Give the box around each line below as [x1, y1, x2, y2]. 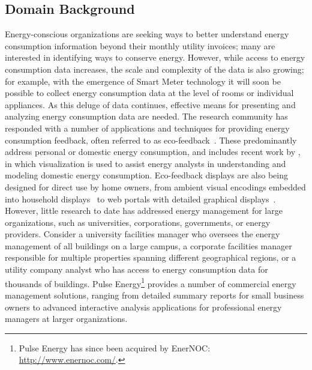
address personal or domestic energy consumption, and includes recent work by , [5, 145, 301, 158]
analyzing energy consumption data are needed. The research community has [5, 110, 288, 123]
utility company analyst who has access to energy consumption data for [5, 263, 268, 276]
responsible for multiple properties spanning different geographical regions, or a [5, 251, 296, 264]
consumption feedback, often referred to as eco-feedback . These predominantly [5, 133, 297, 146]
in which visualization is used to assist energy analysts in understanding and [5, 157, 286, 169]
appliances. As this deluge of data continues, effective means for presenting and [5, 98, 296, 111]
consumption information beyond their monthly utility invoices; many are [5, 39, 275, 52]
